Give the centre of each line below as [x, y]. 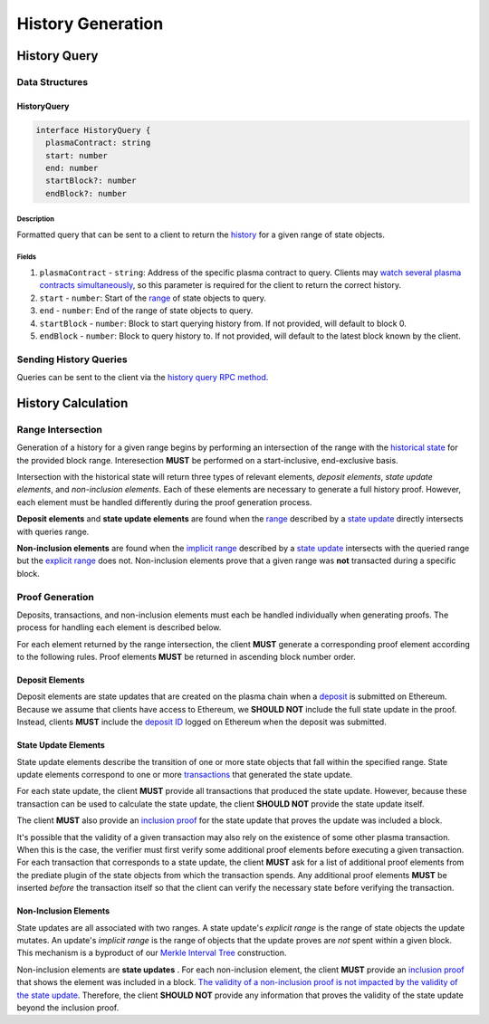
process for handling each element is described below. [119, 627]
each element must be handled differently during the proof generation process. [164, 502]
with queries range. [53, 531]
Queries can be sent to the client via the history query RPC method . [143, 378]
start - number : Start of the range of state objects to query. [153, 298]
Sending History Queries [72, 359]
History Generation [90, 24]
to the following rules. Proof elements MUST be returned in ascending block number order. [187, 657]
